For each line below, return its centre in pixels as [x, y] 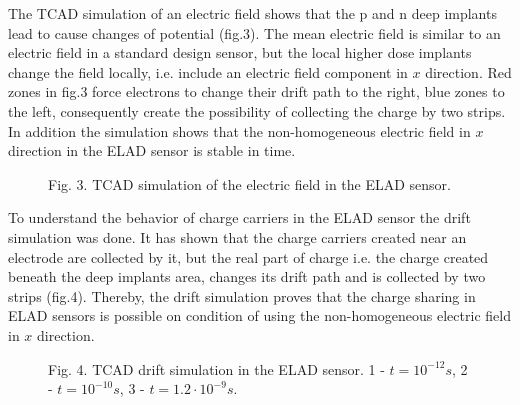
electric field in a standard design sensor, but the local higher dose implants [240, 52]
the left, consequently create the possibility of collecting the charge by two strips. [257, 110]
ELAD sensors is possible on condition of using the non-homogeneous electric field [259, 315]
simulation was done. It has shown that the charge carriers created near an [237, 236]
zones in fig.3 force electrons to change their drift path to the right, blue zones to [256, 91]
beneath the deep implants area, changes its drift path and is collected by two [247, 276]
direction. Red [468, 71]
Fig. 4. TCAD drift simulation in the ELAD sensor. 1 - [216, 368]
